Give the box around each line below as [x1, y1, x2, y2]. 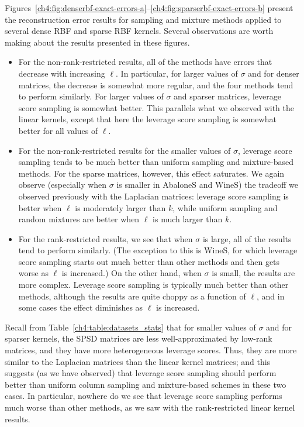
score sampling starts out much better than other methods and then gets [18, 255, 280, 267]
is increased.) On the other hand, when [61, 267, 202, 279]
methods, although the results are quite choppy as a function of [18, 290, 246, 302]
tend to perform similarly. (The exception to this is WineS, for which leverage [18, 244, 298, 256]
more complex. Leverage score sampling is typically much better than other [18, 278, 289, 291]
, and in [256, 290, 285, 302]
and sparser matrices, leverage [174, 90, 281, 102]
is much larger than [153, 213, 223, 225]
